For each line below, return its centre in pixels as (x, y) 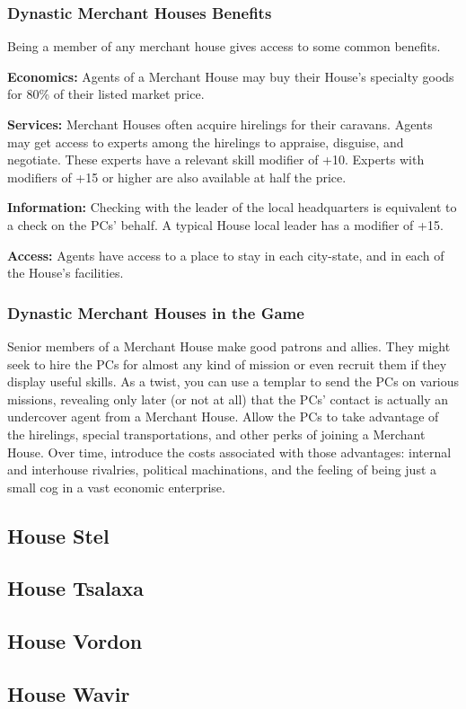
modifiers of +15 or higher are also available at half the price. (177, 177)
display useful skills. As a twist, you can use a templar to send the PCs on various (233, 381)
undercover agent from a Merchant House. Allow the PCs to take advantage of (223, 417)
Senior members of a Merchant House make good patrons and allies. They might (229, 346)
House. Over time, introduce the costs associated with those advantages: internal (229, 452)
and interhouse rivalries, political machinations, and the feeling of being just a (222, 470)
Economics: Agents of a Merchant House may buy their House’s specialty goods (231, 76)
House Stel (58, 535)
